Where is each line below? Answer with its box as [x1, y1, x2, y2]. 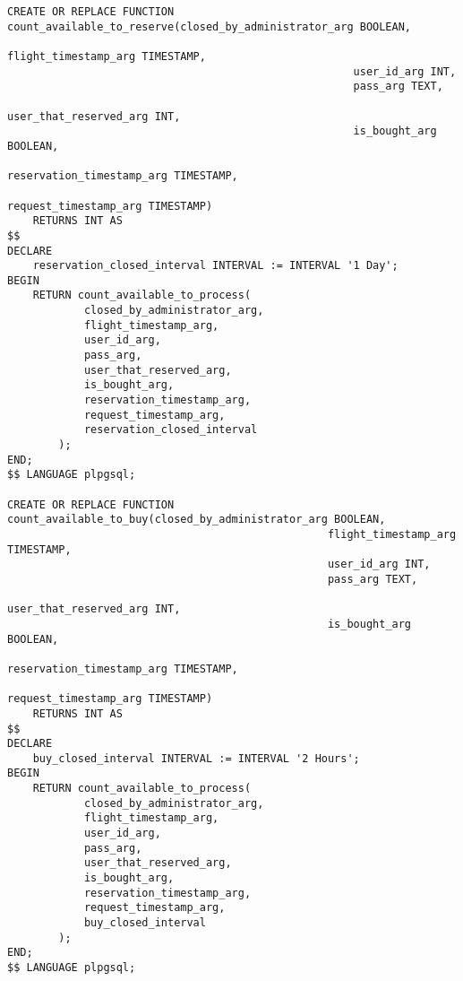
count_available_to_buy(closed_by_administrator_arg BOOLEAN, [7, 513, 386, 526]
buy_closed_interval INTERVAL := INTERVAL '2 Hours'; [32, 751, 360, 765]
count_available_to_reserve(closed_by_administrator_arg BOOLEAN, [7, 20, 412, 33]
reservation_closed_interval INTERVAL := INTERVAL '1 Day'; [32, 259, 399, 273]
